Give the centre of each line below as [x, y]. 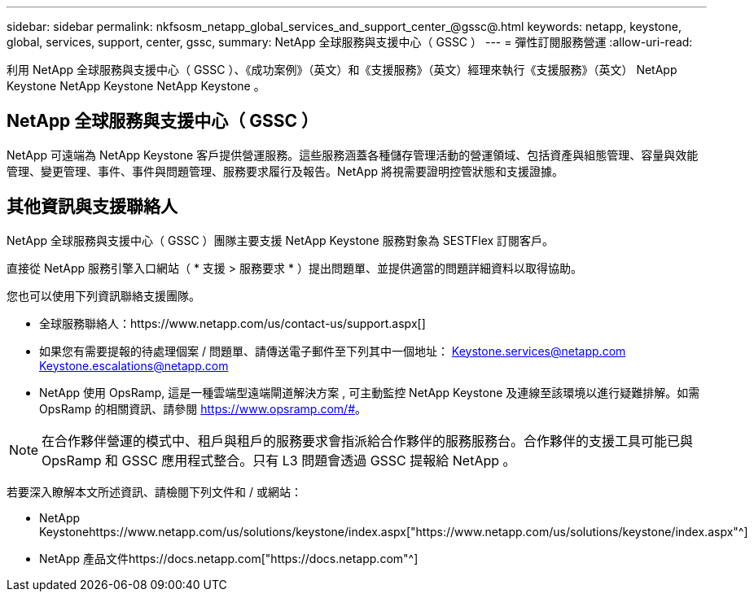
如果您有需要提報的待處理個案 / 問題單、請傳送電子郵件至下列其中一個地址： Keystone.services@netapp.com [333, 351]
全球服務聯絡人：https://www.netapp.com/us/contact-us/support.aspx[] [232, 323]
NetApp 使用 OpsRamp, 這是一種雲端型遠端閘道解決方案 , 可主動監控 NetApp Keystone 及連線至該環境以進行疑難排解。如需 [370, 392]
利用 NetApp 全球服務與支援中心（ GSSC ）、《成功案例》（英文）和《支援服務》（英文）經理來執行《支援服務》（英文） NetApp [342, 70]
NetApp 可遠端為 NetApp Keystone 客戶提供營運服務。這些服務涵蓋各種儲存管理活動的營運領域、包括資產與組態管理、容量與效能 [353, 155]
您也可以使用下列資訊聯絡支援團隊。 [103, 295]
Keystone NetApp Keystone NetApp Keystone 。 [136, 86]
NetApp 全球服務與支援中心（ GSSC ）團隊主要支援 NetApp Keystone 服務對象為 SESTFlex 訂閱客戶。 [281, 240]
